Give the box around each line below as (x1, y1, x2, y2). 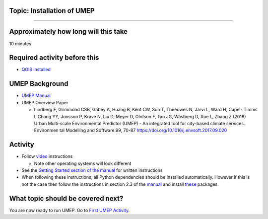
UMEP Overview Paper (21, 99, 68, 105)
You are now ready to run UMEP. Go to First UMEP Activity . (9, 207, 130, 213)
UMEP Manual (21, 92, 51, 99)
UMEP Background (9, 79, 68, 88)
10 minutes (9, 40, 32, 47)
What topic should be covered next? (9, 194, 124, 203)
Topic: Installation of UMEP (9, 6, 95, 15)
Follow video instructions (21, 153, 73, 159)
